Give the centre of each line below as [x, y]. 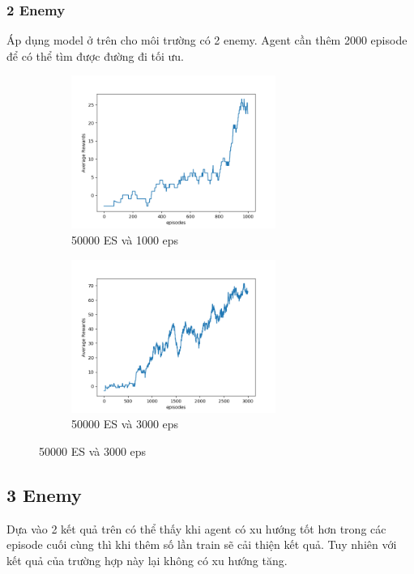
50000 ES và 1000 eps [125, 239]
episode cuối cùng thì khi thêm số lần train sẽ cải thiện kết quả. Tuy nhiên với [202, 544]
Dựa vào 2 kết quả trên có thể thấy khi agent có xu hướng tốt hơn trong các [196, 528]
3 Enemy [44, 494]
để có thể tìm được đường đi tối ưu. [95, 55]
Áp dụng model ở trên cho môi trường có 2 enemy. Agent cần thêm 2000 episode [207, 40]
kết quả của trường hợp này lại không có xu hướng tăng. [147, 560]
